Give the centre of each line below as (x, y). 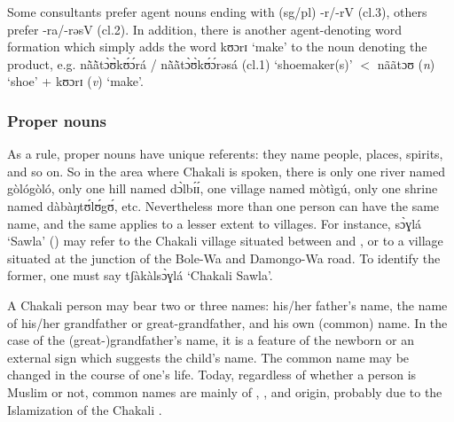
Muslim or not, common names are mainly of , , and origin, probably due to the (225, 391)
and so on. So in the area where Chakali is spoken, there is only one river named (226, 171)
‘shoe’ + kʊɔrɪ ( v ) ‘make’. (75, 81)
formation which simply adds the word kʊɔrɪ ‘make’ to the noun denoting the (217, 47)
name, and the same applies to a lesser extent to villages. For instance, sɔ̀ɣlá (215, 223)
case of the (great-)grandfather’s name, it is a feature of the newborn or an (211, 340)
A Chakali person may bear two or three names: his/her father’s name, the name (227, 305)
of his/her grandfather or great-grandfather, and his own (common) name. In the (227, 322)
